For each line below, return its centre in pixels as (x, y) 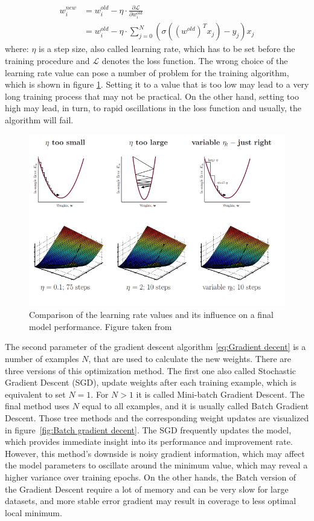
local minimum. (34, 512)
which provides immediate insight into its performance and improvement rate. (149, 442)
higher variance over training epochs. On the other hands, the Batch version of (151, 477)
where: (17, 49)
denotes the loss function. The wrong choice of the (195, 61)
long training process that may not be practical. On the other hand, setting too (152, 96)
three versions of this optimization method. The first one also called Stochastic (151, 370)
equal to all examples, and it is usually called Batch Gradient (195, 406)
